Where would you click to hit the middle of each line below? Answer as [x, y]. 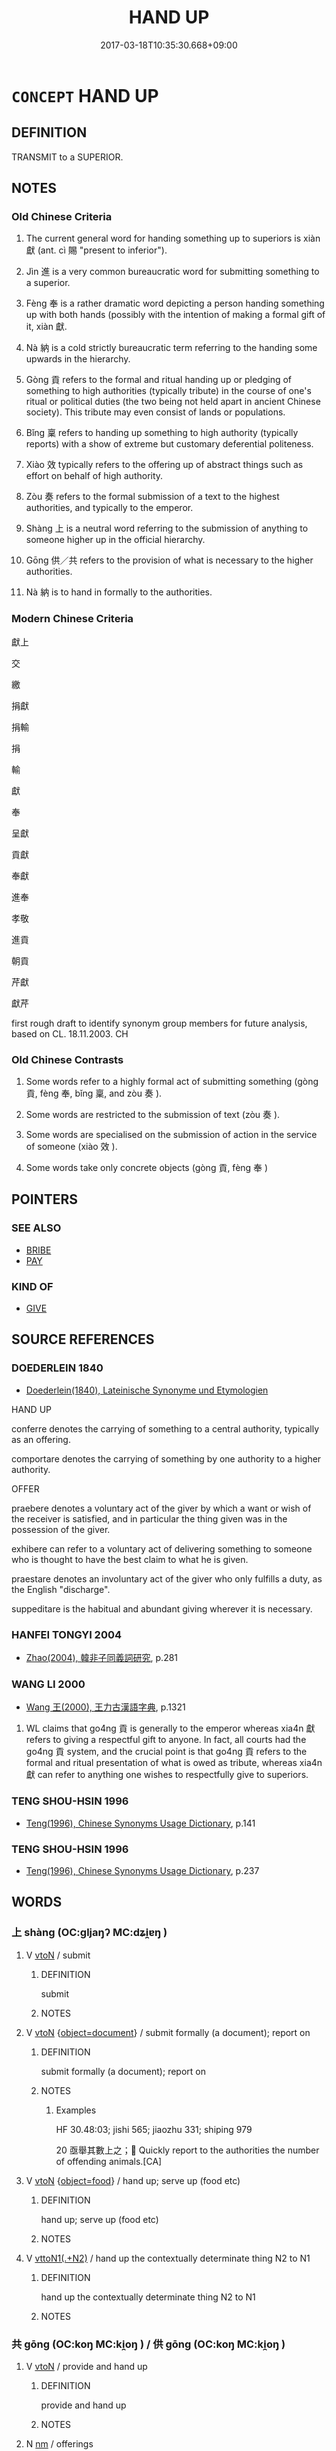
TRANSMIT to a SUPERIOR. [67, 157]
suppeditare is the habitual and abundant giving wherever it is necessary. [162, 1608]
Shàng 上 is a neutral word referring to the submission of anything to [167, 528]
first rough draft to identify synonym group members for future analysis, [159, 1023]
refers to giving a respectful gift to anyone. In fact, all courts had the [166, 1740]
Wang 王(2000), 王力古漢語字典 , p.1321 [105, 1707]
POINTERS [45, 1199]
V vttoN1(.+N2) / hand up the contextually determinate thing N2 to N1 [168, 2258]
